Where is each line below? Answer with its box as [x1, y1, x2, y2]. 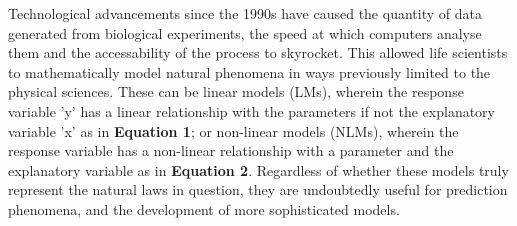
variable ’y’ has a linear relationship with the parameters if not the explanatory [8, 100, 496, 121]
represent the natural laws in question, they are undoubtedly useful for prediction [8, 179, 508, 200]
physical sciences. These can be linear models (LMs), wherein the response [8, 81, 464, 102]
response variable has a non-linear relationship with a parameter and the [8, 140, 454, 161]
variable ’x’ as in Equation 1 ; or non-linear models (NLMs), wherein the [8, 120, 459, 141]
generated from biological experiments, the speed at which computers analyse [8, 22, 482, 43]
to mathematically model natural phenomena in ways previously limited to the [8, 61, 491, 82]
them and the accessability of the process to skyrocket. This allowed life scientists [8, 42, 508, 63]
